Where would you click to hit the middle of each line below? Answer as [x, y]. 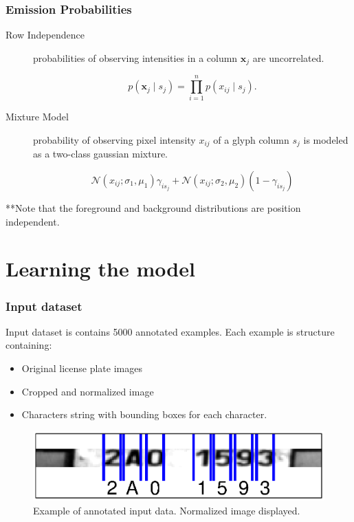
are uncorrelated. [288, 57]
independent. [33, 221]
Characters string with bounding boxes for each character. [144, 414]
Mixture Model [37, 117]
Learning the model [100, 269]
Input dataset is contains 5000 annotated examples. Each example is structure [170, 331]
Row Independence [45, 35]
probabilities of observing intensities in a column [135, 57]
